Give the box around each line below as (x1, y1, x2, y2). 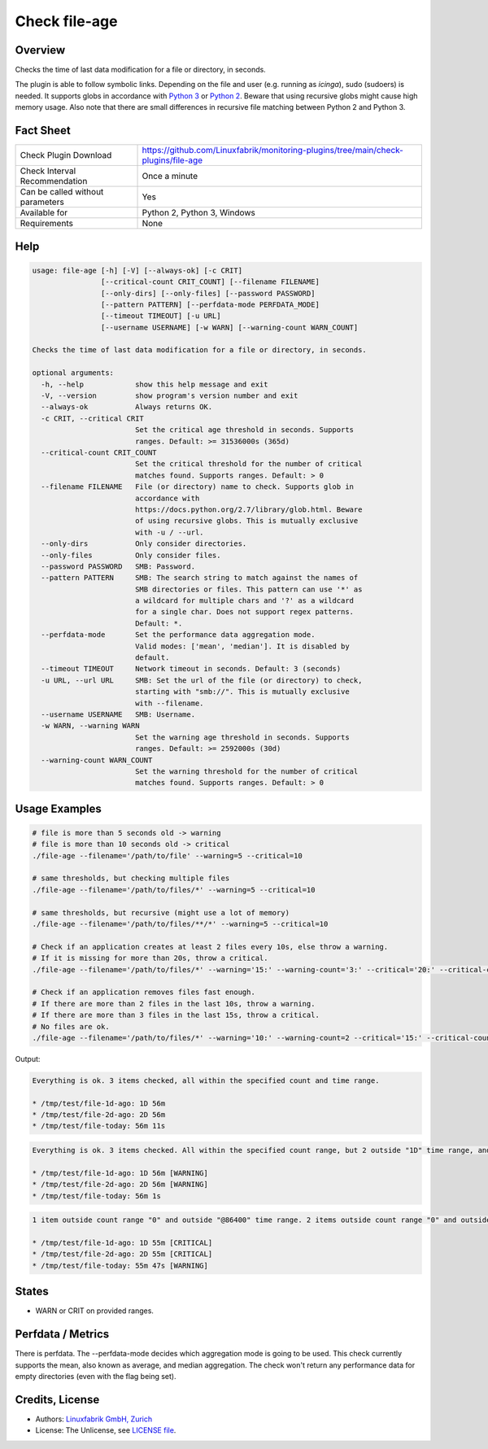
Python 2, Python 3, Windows (142, 207, 256, 219)
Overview (15, 43, 66, 57)
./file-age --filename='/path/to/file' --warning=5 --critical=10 (32, 851, 303, 860)
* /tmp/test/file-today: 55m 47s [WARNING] (32, 1261, 209, 1270)
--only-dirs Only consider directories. (41, 539, 247, 548)
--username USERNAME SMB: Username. (41, 709, 195, 719)
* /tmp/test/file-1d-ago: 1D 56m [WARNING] (32, 1168, 209, 1177)
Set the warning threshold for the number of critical (134, 766, 359, 776)
